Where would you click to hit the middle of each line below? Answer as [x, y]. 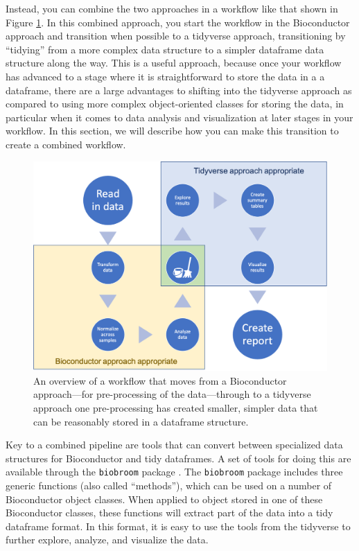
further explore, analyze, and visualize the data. [107, 540]
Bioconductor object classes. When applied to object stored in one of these [164, 499]
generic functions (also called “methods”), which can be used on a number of [169, 486]
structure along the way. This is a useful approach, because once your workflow [174, 63]
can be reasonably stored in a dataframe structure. [141, 421]
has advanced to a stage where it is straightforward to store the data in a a [165, 76]
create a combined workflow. [66, 144]
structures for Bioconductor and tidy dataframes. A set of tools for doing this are [178, 458]
